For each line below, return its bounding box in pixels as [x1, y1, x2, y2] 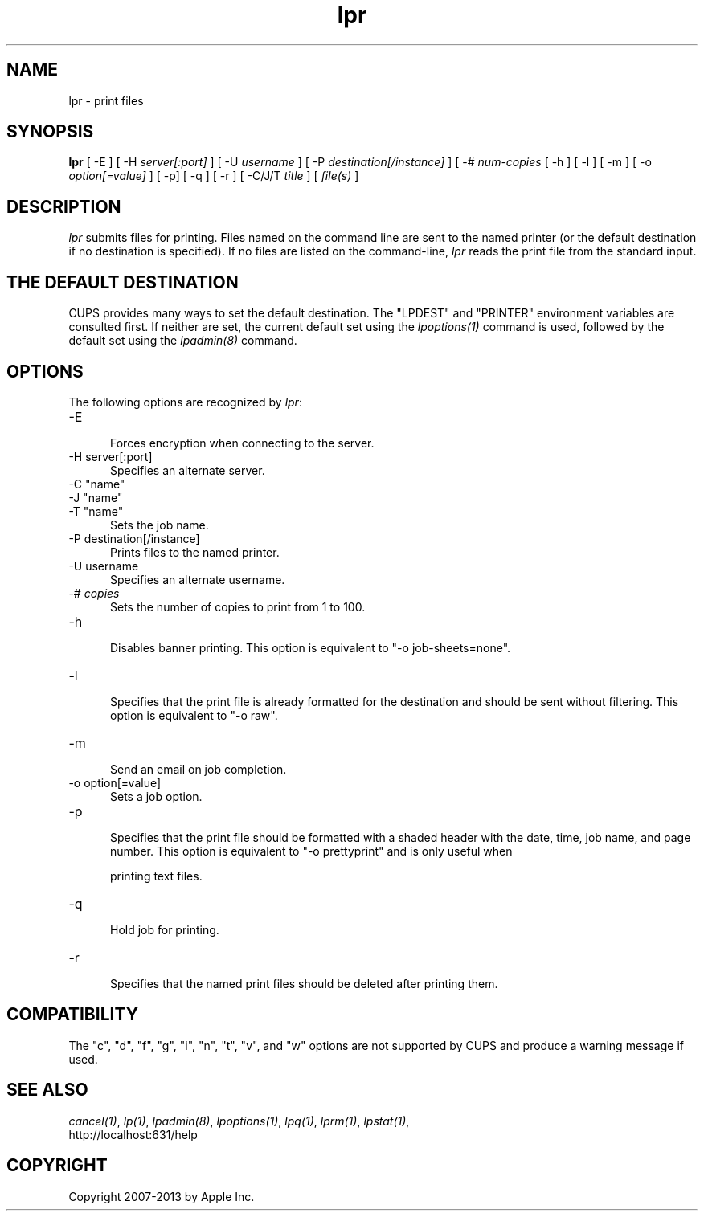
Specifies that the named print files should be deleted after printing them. [110, 976, 498, 990]
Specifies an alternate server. [110, 463, 265, 477]
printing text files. [110, 868, 203, 883]
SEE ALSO [6, 1080, 88, 1101]
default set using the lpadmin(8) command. [68, 333, 297, 348]
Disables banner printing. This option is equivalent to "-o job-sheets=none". [110, 640, 511, 655]
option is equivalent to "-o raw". [110, 708, 278, 722]
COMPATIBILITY [6, 1004, 138, 1025]
